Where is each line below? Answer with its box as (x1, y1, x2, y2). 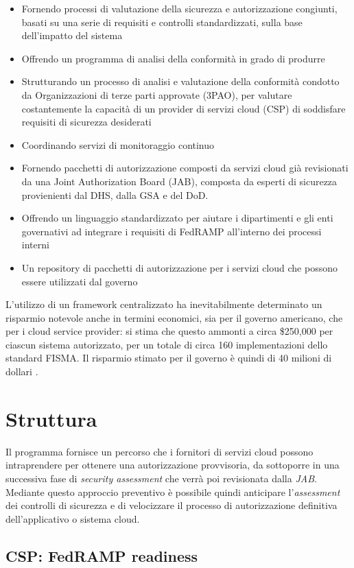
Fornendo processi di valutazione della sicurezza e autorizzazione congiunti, (21, 1, 338, 15)
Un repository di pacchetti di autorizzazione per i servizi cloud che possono (21, 260, 338, 274)
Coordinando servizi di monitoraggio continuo (21, 137, 215, 152)
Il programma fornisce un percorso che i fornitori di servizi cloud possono (5, 444, 314, 458)
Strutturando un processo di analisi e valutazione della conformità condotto (21, 74, 340, 88)
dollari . (5, 364, 38, 379)
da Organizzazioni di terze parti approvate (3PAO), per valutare (21, 87, 292, 102)
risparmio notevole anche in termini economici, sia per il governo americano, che (5, 310, 343, 324)
